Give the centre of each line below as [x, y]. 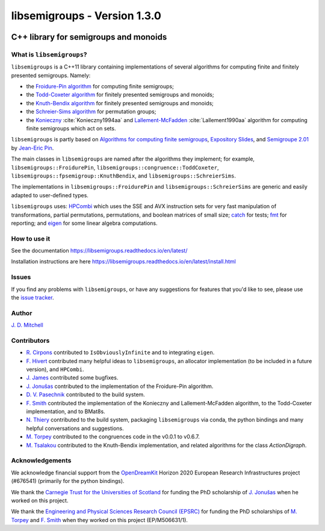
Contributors [30, 340]
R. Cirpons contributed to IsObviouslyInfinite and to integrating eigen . [120, 352]
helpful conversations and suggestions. [75, 428]
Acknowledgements [41, 461]
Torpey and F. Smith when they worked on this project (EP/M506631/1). [99, 520]
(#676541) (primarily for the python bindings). [68, 481]
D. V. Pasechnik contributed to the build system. [86, 394]
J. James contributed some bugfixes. [72, 378]
